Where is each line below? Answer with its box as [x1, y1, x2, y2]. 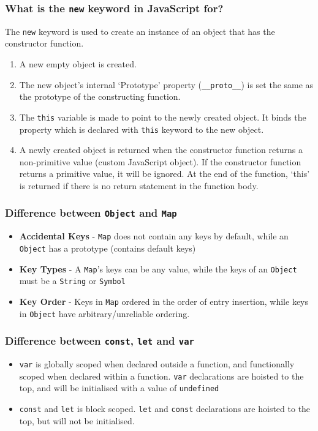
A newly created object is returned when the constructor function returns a [19, 143, 303, 156]
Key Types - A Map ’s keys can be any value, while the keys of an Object [19, 262, 297, 275]
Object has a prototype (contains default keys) [19, 242, 196, 254]
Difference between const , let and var [5, 333, 194, 348]
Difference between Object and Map [5, 205, 177, 220]
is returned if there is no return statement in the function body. [19, 179, 259, 192]
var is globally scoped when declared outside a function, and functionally [19, 358, 295, 370]
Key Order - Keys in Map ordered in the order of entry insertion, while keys [19, 294, 309, 307]
